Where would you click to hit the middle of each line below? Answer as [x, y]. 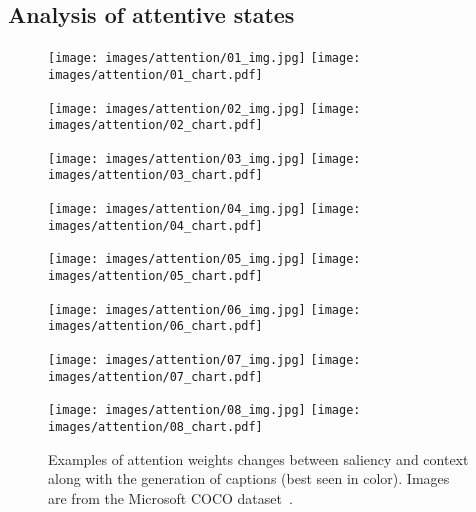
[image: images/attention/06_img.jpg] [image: [204, 309]
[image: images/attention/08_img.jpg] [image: [204, 410]
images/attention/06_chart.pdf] [155, 326]
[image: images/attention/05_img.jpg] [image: [204, 259]
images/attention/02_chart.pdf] [155, 125]
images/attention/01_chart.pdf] [155, 74]
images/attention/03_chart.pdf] [155, 175]
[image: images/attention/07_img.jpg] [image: [204, 360]
